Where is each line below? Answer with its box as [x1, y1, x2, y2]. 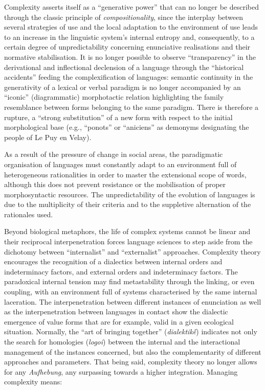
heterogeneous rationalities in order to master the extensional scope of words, [4, 169, 247, 179]
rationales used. [4, 209, 53, 219]
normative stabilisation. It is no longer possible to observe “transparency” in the [4, 51, 256, 62]
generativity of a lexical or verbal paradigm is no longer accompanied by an [4, 81, 241, 92]
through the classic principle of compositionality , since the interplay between [4, 11, 244, 22]
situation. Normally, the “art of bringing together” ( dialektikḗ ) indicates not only [4, 326, 257, 337]
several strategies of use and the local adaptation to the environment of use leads [4, 21, 258, 32]
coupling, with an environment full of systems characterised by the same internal [4, 286, 257, 297]
